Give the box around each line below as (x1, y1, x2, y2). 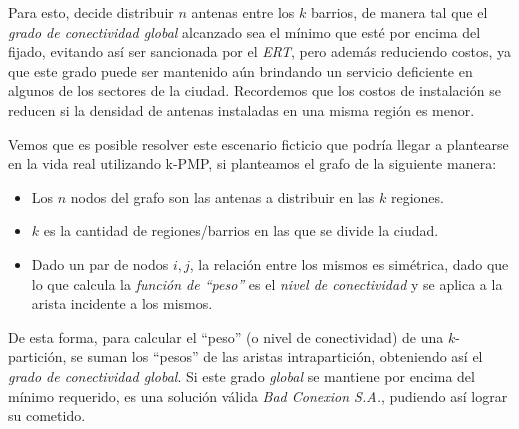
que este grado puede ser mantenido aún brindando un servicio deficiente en (8, 60, 473, 81)
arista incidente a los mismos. (31, 293, 213, 314)
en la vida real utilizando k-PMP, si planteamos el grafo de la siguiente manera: (8, 153, 497, 174)
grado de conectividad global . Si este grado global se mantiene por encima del (8, 365, 475, 386)
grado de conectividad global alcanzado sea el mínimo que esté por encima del (8, 21, 481, 42)
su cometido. (8, 405, 86, 426)
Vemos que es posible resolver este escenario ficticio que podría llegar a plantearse (8, 133, 509, 154)
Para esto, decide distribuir (8, 2, 174, 22)
